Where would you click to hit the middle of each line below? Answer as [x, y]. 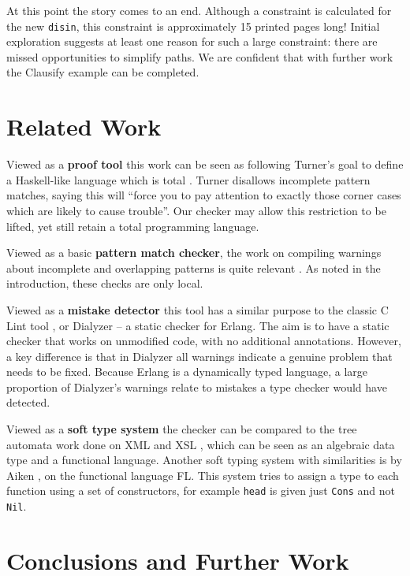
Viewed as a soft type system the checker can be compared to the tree [182, 429]
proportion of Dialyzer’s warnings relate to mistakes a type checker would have [197, 386]
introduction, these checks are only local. [105, 283]
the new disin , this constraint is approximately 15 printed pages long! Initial [193, 26]
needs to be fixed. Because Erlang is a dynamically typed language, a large [187, 372]
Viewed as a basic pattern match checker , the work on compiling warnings [194, 253]
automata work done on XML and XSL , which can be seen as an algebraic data [201, 444]
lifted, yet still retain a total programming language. [133, 226]
